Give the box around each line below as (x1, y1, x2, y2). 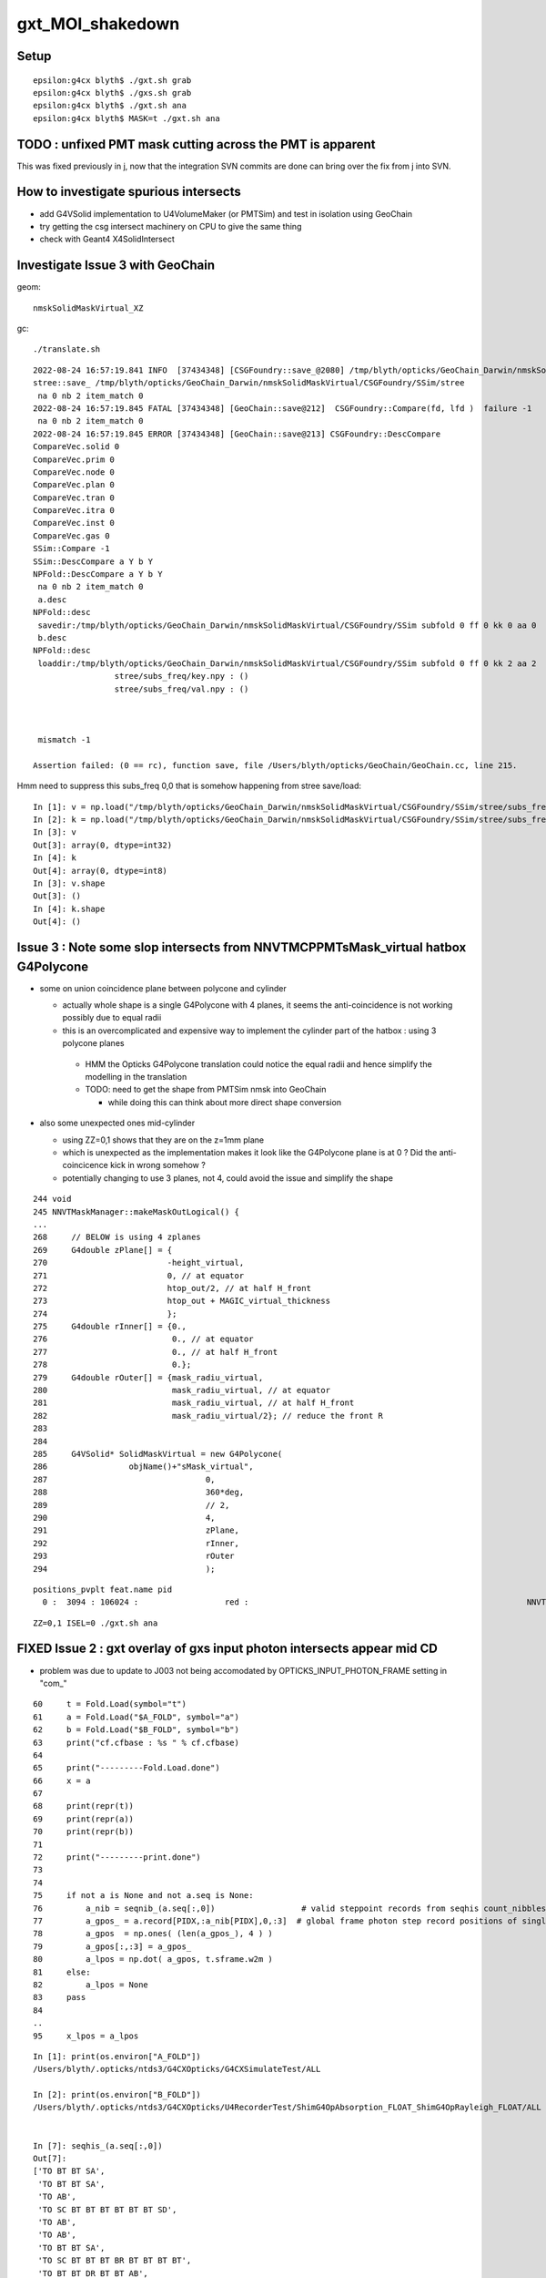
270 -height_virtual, (33, 1257, 245, 1268)
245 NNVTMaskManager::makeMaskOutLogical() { (33, 1206, 240, 1216)
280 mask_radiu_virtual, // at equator (33, 1385, 331, 1396)
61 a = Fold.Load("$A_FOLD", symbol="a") (33, 1711, 240, 1722)
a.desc (37, 594, 67, 605)
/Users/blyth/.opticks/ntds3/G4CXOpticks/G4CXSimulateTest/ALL (33, 2064, 321, 2075)
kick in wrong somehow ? (109, 1160, 207, 1171)
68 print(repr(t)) (33, 1801, 135, 1811)
